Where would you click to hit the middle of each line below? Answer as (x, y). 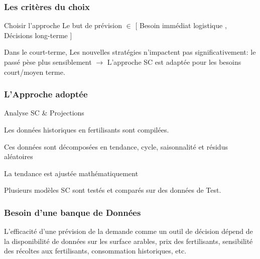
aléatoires (19, 156)
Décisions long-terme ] (38, 35)
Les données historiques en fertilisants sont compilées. (87, 129)
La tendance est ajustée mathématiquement (71, 173)
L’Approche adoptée (46, 94)
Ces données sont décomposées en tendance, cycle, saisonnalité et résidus (116, 146)
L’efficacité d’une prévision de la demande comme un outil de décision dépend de (128, 231)
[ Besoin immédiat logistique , (181, 25)
